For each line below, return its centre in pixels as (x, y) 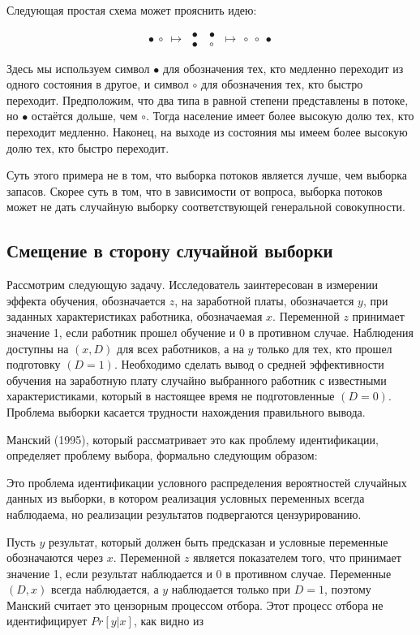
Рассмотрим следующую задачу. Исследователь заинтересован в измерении (193, 285)
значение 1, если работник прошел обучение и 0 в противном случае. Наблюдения (210, 332)
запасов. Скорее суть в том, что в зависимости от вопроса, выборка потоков (195, 190)
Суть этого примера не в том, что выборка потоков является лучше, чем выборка (207, 175)
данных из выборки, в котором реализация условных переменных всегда (186, 498)
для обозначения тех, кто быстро (282, 84)
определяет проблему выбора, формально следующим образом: (162, 455)
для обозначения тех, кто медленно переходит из (283, 68)
